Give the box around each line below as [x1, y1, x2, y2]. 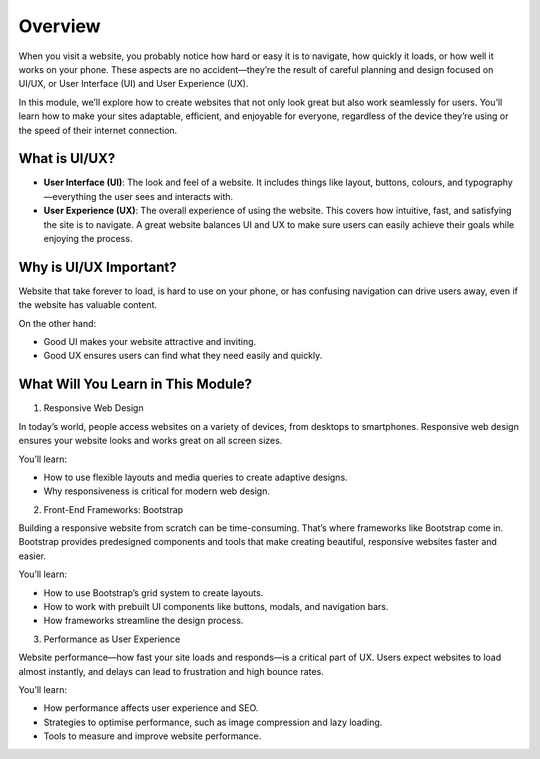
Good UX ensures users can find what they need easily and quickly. [43, 350, 323, 362]
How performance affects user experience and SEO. [43, 702, 259, 714]
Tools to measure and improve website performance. [43, 730, 262, 742]
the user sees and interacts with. [98, 190, 234, 202]
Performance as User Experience [43, 633, 181, 645]
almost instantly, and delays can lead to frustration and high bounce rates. [18, 665, 324, 677]
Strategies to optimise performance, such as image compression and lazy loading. [43, 716, 383, 728]
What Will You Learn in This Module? [18, 376, 253, 393]
